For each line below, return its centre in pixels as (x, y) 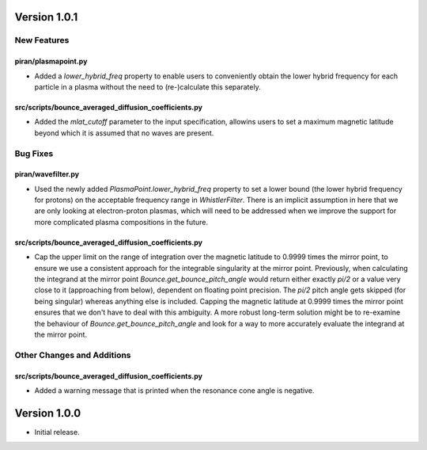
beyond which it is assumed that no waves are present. (124, 133)
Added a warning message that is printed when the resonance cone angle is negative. (174, 390)
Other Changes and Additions (73, 355)
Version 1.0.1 (46, 17)
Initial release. (57, 432)
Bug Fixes (34, 153)
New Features (42, 40)
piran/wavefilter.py (47, 174)
